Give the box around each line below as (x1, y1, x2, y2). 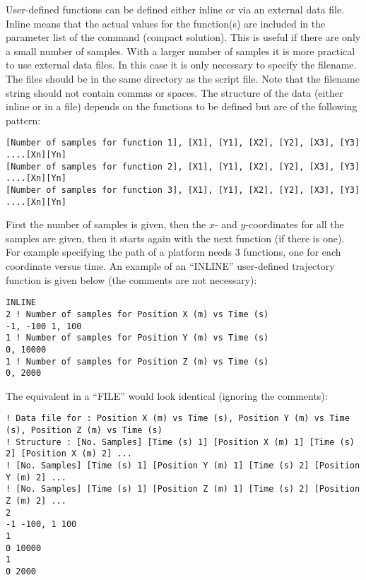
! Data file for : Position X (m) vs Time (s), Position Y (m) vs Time (6, 413, 350, 424)
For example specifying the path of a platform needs (6, 244, 232, 259)
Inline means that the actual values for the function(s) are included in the (6, 16, 326, 30)
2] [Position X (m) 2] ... (6, 449, 132, 459)
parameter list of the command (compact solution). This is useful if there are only (6, 30, 361, 45)
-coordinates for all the (245, 217, 344, 232)
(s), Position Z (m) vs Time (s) (6, 425, 163, 436)
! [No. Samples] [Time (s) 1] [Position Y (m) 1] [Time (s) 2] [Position (6, 461, 360, 471)
